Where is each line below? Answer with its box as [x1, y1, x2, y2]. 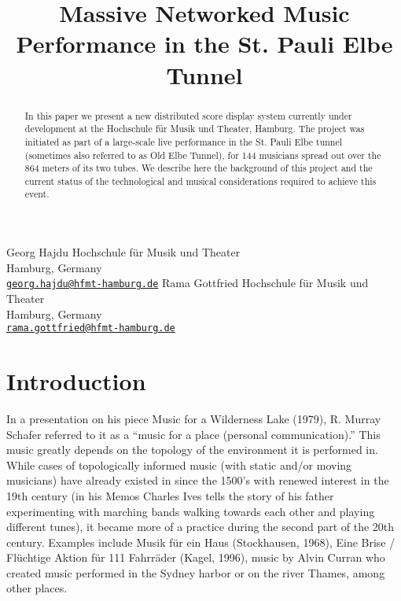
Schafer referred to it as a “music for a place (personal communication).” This [6, 426, 381, 442]
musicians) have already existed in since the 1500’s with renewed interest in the [6, 472, 389, 489]
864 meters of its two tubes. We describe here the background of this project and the [24, 161, 373, 175]
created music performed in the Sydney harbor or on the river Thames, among [6, 564, 385, 581]
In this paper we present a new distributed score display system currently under [24, 109, 352, 122]
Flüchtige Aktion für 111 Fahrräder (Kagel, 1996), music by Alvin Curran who [6, 549, 385, 566]
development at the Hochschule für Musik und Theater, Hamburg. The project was [24, 122, 365, 135]
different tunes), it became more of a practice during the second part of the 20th [6, 518, 395, 535]
